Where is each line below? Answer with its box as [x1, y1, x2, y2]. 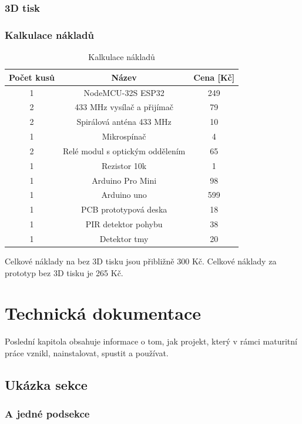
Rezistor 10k [102, 159, 147, 171]
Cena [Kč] [193, 71, 235, 83]
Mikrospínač [102, 130, 146, 143]
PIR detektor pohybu [85, 218, 163, 230]
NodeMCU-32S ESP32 [83, 86, 165, 98]
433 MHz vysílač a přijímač [75, 101, 173, 113]
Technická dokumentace [5, 301, 202, 325]
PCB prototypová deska [80, 203, 167, 216]
